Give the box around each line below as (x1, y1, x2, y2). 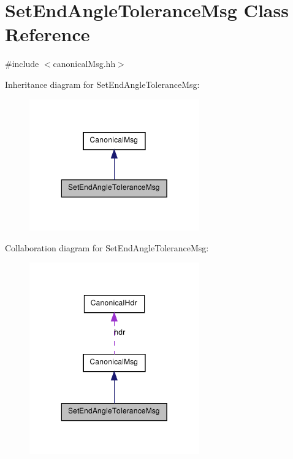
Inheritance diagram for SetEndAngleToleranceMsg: (5, 77, 200, 90)
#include (5, 57, 39, 70)
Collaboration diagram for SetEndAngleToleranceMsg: (5, 241, 209, 254)
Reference (5, 22, 90, 47)
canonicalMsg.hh (53, 57, 116, 70)
